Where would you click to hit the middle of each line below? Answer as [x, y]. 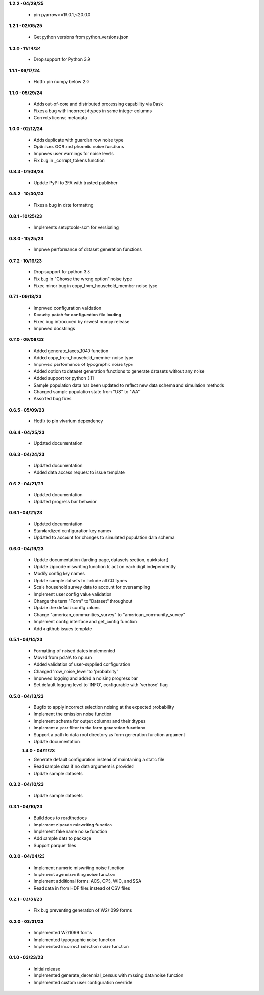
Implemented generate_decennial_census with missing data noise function [109, 975]
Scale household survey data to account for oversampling [92, 587]
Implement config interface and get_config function [85, 622]
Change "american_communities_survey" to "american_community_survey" [110, 614]
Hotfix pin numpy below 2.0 [61, 81]
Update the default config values [66, 608]
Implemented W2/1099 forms [63, 933]
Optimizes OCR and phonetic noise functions [79, 146]
